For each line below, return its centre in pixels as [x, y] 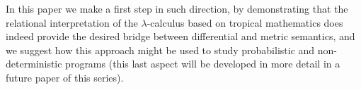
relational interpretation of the [72, 22]
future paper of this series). [65, 77]
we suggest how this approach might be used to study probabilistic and [160, 50]
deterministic [34, 64]
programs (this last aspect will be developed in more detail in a [203, 64]
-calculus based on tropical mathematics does [245, 22]
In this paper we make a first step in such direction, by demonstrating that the [177, 8]
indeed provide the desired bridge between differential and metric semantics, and [180, 36]
